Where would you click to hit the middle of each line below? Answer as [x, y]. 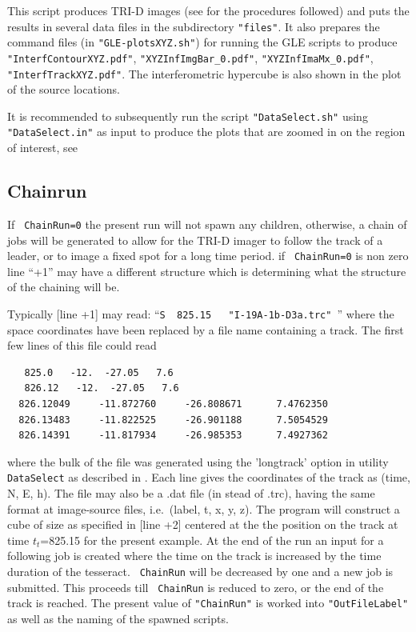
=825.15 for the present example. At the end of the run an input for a [212, 540]
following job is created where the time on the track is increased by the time [194, 556]
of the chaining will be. [64, 287]
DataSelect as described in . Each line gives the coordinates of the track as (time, [209, 477]
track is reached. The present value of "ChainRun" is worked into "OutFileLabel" [208, 603]
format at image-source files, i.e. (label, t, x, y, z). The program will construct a [204, 508]
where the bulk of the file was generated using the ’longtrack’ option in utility [198, 461]
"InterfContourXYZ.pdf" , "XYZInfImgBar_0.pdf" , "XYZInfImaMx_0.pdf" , [190, 57]
